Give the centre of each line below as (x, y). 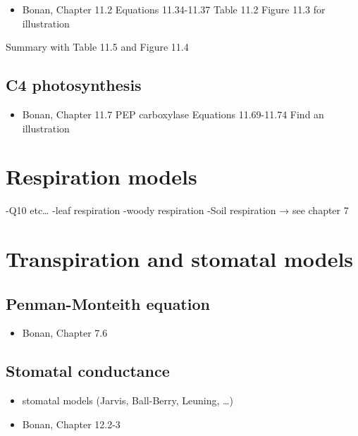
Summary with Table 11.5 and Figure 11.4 (97, 47)
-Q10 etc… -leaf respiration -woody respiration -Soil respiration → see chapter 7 (177, 210)
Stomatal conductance (88, 371)
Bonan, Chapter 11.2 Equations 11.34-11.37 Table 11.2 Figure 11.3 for (174, 9)
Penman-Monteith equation (108, 303)
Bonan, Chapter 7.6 (65, 333)
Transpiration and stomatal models (180, 259)
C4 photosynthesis (74, 85)
